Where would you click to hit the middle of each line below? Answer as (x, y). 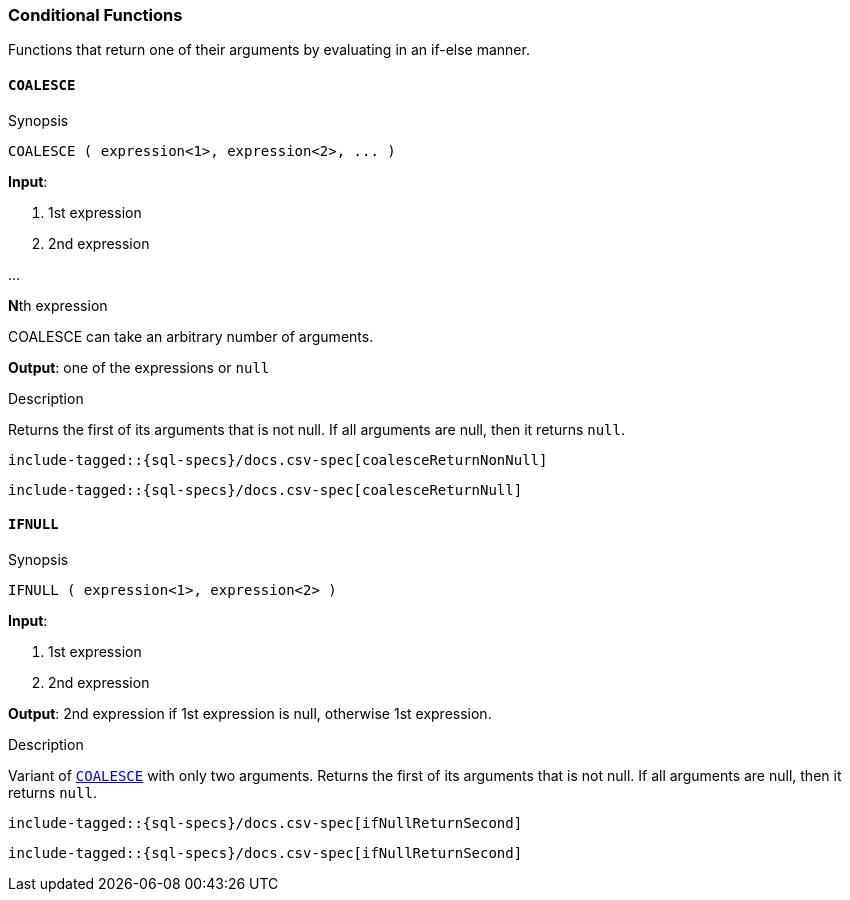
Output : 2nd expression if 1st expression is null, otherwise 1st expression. (250, 713)
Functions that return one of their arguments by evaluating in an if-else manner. (269, 50)
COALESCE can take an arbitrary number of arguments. (191, 336)
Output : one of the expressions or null (139, 367)
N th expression (58, 305)
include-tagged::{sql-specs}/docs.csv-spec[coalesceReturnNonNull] (278, 459)
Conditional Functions (95, 15)
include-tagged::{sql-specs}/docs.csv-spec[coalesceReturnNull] (265, 489)
